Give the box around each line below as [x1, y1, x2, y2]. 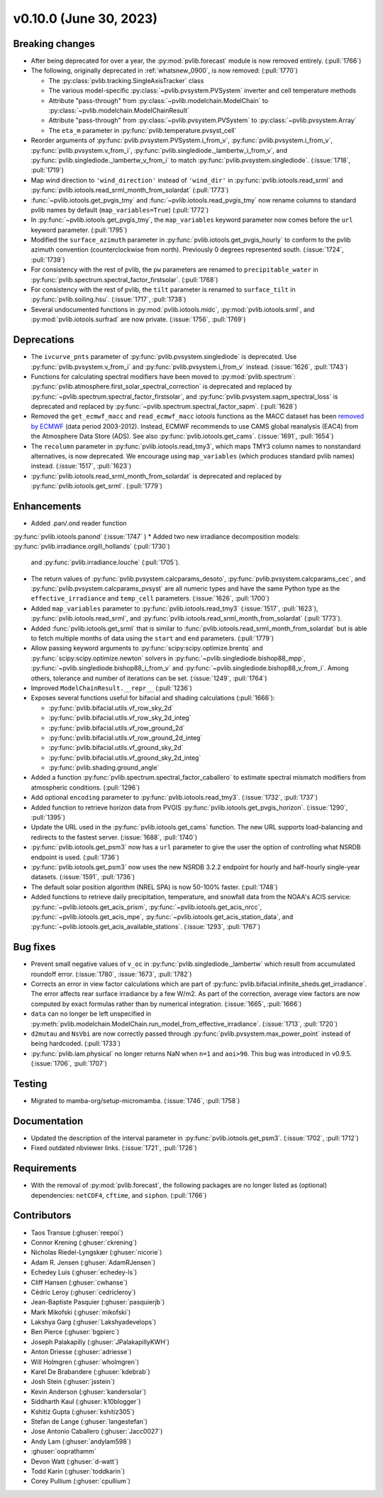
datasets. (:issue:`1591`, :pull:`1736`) [30, 873, 135, 881]
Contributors [13, 1209, 72, 1222]
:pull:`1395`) [30, 813, 66, 822]
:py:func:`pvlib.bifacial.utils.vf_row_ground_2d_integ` [48, 733, 203, 742]
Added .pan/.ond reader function [30, 519, 127, 527]
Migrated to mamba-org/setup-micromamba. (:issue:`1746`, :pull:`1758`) [30, 1097, 240, 1105]
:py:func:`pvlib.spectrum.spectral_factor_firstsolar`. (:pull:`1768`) [30, 275, 218, 284]
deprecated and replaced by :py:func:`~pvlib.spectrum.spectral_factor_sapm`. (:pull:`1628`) [30, 402, 298, 411]
